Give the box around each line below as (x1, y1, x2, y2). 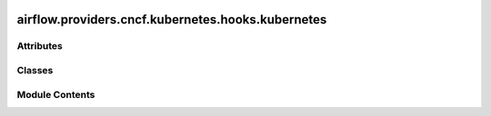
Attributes (16, 40, 63, 53)
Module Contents (16, 88, 95, 101)
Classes (16, 63, 54, 76)
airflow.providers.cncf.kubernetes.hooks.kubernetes (16, 12, 327, 27)
